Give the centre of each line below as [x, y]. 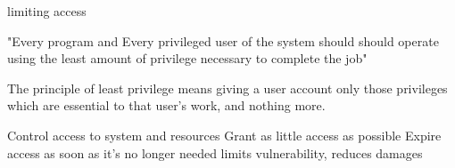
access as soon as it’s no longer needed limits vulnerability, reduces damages [215, 152]
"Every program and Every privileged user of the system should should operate [223, 40]
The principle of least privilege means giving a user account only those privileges [227, 88]
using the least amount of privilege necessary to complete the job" [187, 58]
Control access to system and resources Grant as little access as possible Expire [224, 135]
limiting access [47, 11]
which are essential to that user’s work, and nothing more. [166, 105]
